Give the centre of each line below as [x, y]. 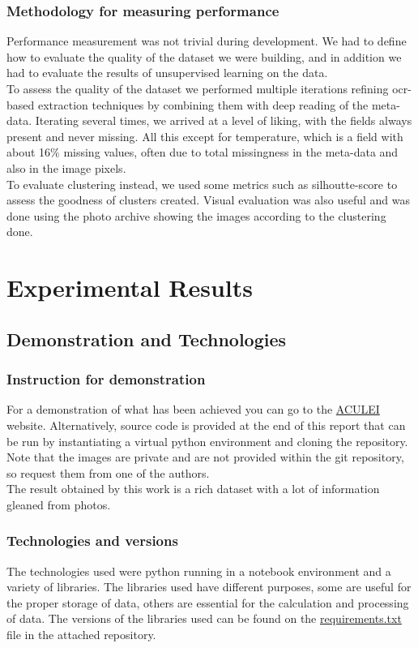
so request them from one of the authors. [108, 472]
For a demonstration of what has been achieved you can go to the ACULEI [193, 409]
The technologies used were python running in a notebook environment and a [199, 571]
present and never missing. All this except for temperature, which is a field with [205, 136]
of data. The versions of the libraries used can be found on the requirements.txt [204, 618]
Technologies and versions [92, 541]
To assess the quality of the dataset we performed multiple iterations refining [198, 88]
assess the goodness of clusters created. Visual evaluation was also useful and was [209, 200]
